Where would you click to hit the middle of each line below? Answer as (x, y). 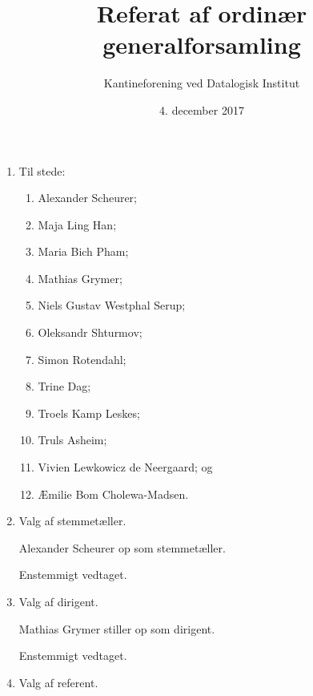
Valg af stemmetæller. (72, 521)
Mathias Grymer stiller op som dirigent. (117, 628)
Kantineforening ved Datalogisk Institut (202, 83)
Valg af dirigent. (58, 601)
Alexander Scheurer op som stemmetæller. (122, 547)
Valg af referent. (58, 682)
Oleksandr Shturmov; (90, 332)
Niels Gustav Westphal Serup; (112, 305)
